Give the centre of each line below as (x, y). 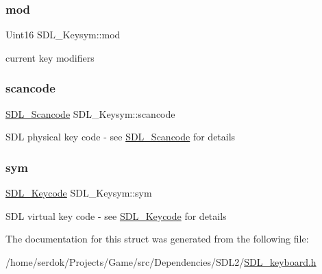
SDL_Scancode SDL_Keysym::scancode (90, 113)
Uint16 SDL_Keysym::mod (63, 35)
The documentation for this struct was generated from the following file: (157, 239)
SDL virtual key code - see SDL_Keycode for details (116, 215)
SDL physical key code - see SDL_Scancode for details (121, 137)
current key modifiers (50, 57)
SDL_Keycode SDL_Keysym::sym (79, 193)
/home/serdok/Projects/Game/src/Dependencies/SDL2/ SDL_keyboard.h (161, 261)
